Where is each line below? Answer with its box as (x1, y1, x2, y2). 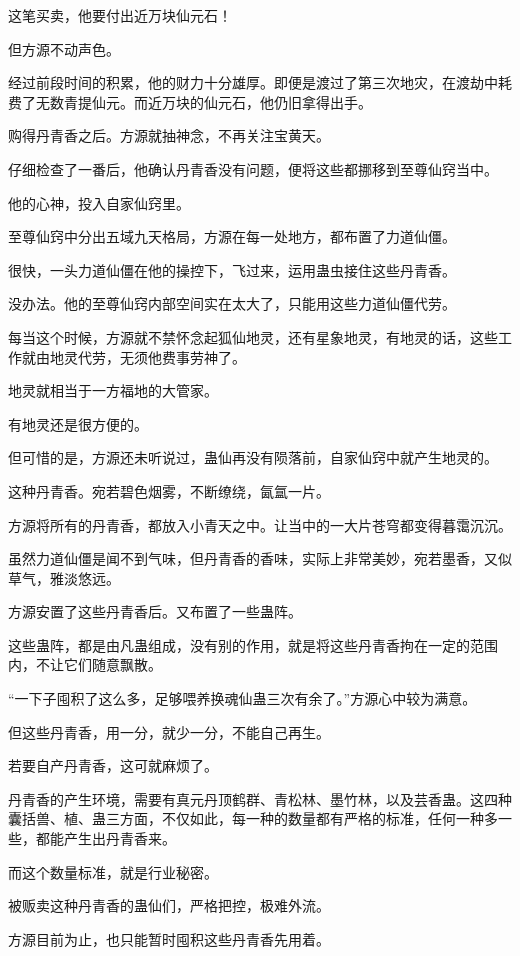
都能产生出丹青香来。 (35, 828, 176, 849)
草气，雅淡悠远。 (8, 567, 120, 588)
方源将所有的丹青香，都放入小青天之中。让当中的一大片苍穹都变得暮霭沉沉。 (8, 514, 512, 535)
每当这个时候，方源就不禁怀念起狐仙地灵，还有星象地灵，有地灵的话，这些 (8, 326, 498, 347)
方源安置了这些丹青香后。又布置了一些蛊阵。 (8, 601, 302, 622)
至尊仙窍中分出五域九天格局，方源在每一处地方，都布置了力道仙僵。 (8, 226, 456, 247)
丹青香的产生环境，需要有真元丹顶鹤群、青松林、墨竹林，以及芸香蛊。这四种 (8, 788, 512, 809)
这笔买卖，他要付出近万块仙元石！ (8, 5, 232, 25)
